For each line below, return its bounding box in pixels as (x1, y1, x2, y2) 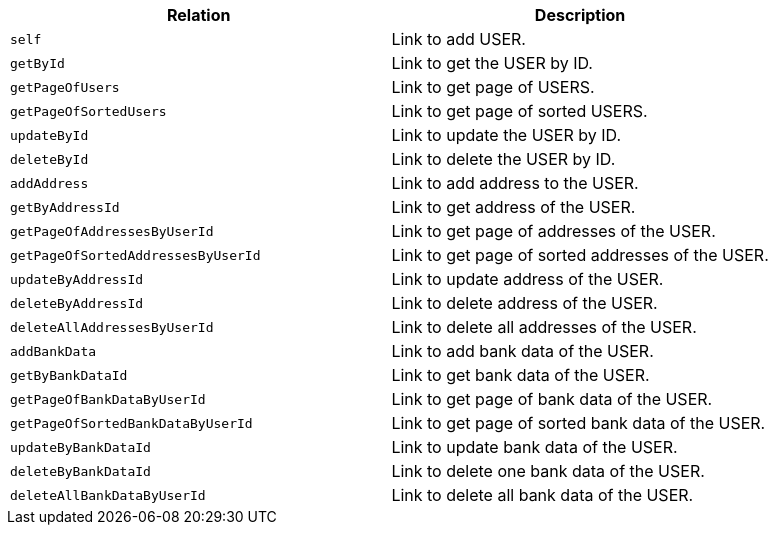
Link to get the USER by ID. (391, 53, 593, 73)
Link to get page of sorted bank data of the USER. (391, 413, 766, 433)
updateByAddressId (10, 271, 144, 287)
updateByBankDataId (10, 439, 151, 455)
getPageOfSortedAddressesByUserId (10, 247, 261, 263)
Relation (166, 5, 231, 25)
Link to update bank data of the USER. (391, 437, 678, 457)
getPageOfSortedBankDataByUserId (10, 415, 253, 431)
